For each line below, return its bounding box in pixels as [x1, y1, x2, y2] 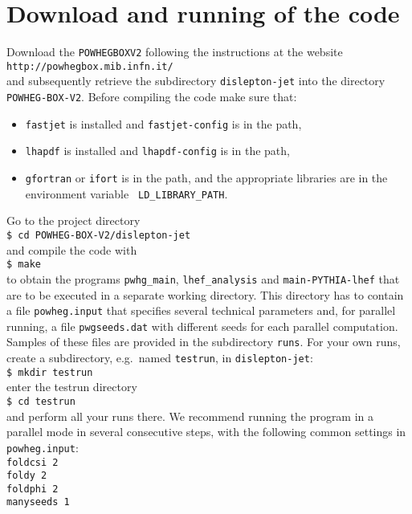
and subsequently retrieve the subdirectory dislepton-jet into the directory [6, 72, 385, 89]
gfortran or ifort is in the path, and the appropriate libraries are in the [25, 169, 388, 186]
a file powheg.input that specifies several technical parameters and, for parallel [6, 302, 396, 319]
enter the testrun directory [6, 378, 137, 395]
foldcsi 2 [6, 456, 59, 468]
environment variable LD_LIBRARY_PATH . [25, 185, 228, 202]
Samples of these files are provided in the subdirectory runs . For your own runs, [6, 333, 401, 350]
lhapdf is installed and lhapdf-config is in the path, [25, 142, 290, 159]
